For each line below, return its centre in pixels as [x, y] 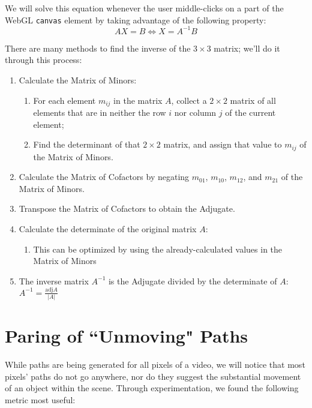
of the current [250, 112]
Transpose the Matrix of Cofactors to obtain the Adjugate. [127, 208]
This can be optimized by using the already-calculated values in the [158, 249]
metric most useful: [40, 399]
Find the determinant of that [87, 144]
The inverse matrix [54, 280]
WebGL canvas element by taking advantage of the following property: [136, 19]
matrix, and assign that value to [223, 144]
